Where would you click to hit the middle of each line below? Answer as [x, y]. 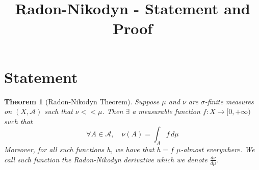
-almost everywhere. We [218, 149]
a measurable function [166, 111]
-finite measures [229, 101]
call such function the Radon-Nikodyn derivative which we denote [106, 159]
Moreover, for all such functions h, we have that [79, 149]
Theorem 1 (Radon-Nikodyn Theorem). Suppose [82, 101]
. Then [113, 111]
